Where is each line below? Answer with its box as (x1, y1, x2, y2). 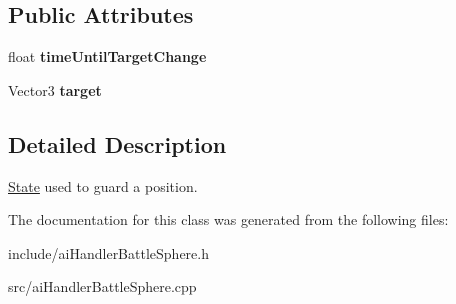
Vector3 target (8, 79, 102, 100)
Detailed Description (8, 128, 227, 159)
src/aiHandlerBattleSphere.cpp (8, 276, 197, 297)
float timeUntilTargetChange (8, 46, 207, 67)
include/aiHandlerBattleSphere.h (8, 242, 209, 263)
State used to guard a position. (8, 175, 198, 196)
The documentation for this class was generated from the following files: (8, 209, 449, 230)
